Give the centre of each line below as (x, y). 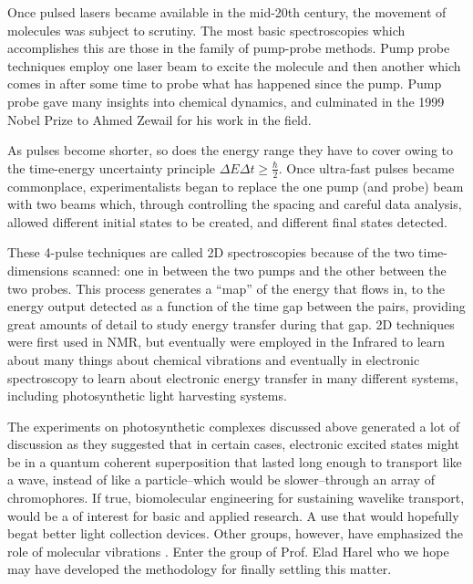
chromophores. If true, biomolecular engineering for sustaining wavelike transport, (236, 498)
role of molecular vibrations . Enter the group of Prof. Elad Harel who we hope (228, 551)
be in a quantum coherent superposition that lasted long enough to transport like (235, 461)
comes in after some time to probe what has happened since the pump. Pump (225, 83)
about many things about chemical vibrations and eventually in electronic (214, 359)
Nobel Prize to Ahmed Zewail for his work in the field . (159, 119)
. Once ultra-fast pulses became (366, 167)
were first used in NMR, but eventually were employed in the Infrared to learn (226, 342)
